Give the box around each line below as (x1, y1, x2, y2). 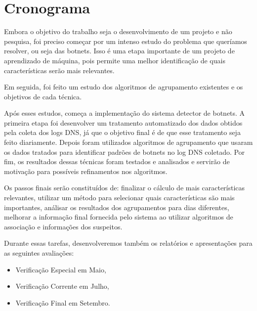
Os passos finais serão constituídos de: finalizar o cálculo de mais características (4, 182, 245, 193)
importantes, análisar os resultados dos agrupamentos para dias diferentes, (4, 202, 229, 212)
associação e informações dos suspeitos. (4, 221, 123, 231)
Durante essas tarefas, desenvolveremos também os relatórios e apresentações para (4, 238, 253, 248)
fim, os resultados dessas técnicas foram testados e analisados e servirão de (4, 156, 230, 167)
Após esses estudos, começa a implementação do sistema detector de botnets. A (4, 108, 245, 118)
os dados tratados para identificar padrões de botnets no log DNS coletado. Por (4, 146, 245, 157)
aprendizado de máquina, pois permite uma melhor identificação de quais (4, 55, 225, 65)
